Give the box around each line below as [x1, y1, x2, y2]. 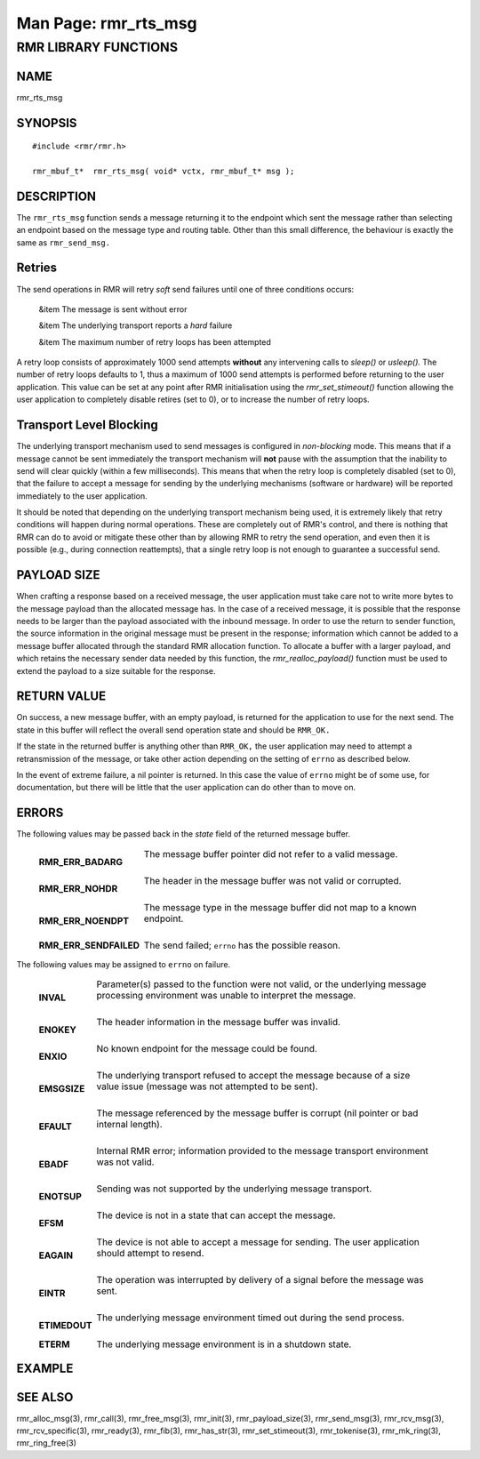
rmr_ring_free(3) [16, 1438, 77, 1448]
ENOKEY [38, 1023, 77, 1036]
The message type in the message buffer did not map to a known [143, 901, 417, 913]
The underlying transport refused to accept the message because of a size [96, 1070, 411, 1082]
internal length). [96, 1118, 164, 1131]
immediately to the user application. [16, 490, 148, 501]
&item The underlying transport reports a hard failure [38, 320, 233, 331]
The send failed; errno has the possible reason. [143, 939, 341, 951]
